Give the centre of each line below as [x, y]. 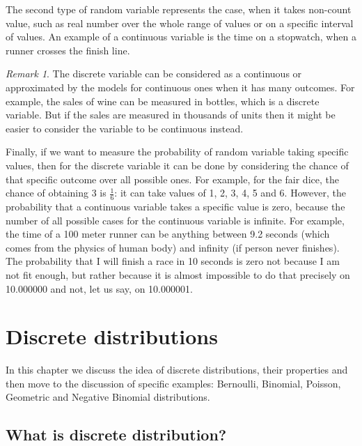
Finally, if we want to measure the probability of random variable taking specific [177, 152]
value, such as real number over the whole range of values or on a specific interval [180, 23]
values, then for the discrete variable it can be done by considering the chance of [177, 165]
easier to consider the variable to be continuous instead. [125, 128]
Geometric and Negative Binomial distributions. [108, 397]
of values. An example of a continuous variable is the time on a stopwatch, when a [181, 37]
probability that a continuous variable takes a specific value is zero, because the [175, 206]
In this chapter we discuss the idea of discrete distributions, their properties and [177, 370]
